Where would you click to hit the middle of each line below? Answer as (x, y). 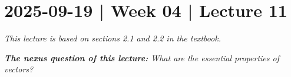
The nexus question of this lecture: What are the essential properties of (142, 57)
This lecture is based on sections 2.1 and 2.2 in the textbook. (113, 38)
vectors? (19, 69)
